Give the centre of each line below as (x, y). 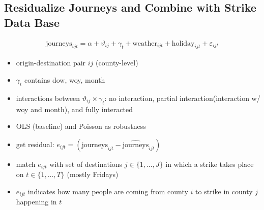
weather (145, 43)
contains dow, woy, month (65, 80)
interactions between (48, 98)
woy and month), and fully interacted (74, 109)
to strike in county (224, 191)
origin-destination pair (51, 63)
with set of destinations (86, 164)
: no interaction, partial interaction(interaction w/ (182, 98)
